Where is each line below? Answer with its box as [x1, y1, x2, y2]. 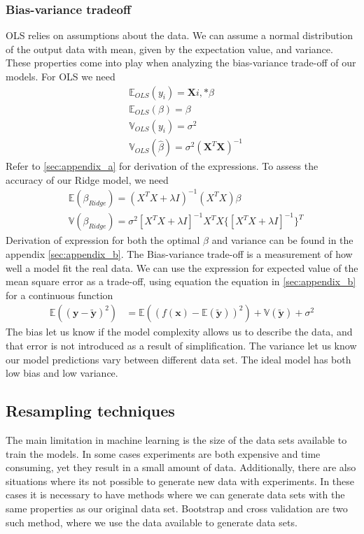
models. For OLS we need [6, 69, 115, 83]
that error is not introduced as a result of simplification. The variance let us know [6, 338, 357, 353]
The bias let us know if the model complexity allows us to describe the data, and [6, 324, 353, 339]
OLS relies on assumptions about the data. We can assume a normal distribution [6, 28, 353, 43]
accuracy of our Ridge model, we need [6, 172, 169, 187]
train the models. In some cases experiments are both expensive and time [6, 446, 321, 461]
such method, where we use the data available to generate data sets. [6, 514, 297, 529]
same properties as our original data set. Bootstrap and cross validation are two [6, 501, 348, 516]
